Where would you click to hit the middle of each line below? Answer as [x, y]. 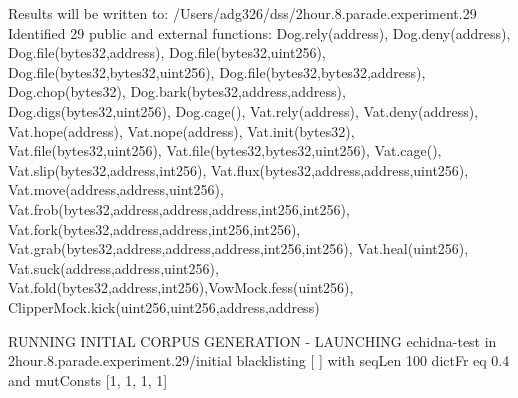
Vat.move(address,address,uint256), [116, 189]
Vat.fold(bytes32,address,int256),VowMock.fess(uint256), [181, 287]
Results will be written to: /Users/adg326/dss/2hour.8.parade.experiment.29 [242, 13]
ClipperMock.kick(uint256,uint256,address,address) [164, 306]
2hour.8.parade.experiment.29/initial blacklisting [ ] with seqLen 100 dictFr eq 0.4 [259, 360]
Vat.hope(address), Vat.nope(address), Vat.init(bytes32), [181, 130]
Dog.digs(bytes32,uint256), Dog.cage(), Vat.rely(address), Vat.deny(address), [243, 110]
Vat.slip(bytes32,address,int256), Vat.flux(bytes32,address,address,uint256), [238, 169]
